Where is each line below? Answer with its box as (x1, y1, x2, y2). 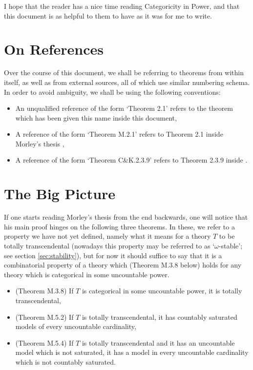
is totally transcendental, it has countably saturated (82, 311, 237, 322)
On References (4, 39, 104, 59)
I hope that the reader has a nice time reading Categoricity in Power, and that (4, 1, 240, 11)
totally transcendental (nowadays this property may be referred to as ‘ (4, 240, 215, 250)
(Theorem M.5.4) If (15, 337, 74, 348)
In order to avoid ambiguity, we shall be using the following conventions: (4, 86, 221, 97)
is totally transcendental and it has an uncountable (82, 337, 235, 348)
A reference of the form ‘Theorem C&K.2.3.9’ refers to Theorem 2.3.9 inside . (15, 155, 248, 165)
